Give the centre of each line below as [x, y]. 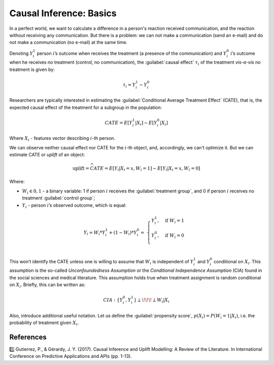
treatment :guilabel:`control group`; [59, 198]
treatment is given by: [32, 69]
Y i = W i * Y [95, 233]
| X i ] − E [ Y [146, 123]
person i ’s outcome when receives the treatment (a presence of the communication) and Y [132, 53]
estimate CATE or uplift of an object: [47, 155]
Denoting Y [21, 53]
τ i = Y [129, 85]
